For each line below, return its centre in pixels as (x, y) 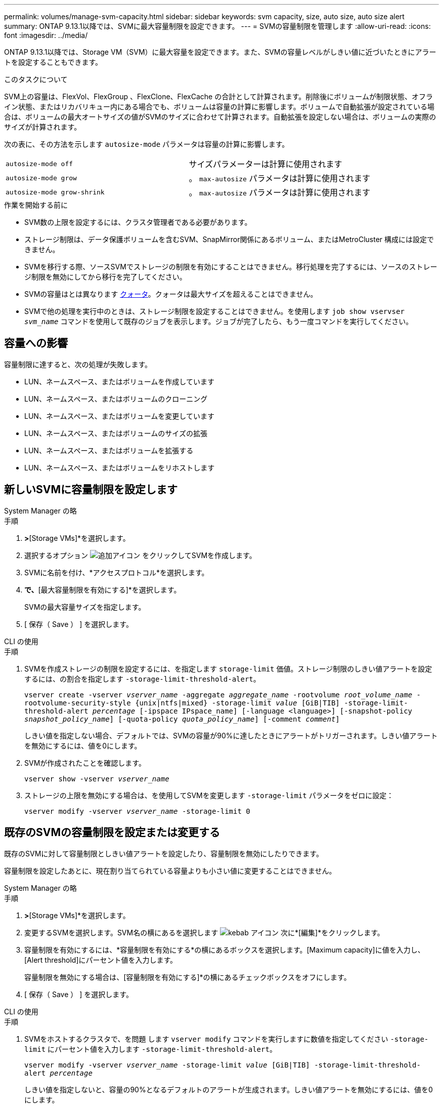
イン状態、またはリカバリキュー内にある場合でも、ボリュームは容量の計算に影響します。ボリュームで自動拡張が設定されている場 (219, 107)
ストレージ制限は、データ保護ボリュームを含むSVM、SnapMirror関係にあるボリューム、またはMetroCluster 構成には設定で (229, 239)
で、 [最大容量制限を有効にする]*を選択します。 (103, 589)
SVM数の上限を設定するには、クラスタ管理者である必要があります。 (138, 222)
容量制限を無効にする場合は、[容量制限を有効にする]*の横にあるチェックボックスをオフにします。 (188, 977)
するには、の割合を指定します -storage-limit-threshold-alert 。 (142, 679)
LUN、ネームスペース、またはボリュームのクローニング (116, 399)
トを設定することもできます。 (53, 62)
